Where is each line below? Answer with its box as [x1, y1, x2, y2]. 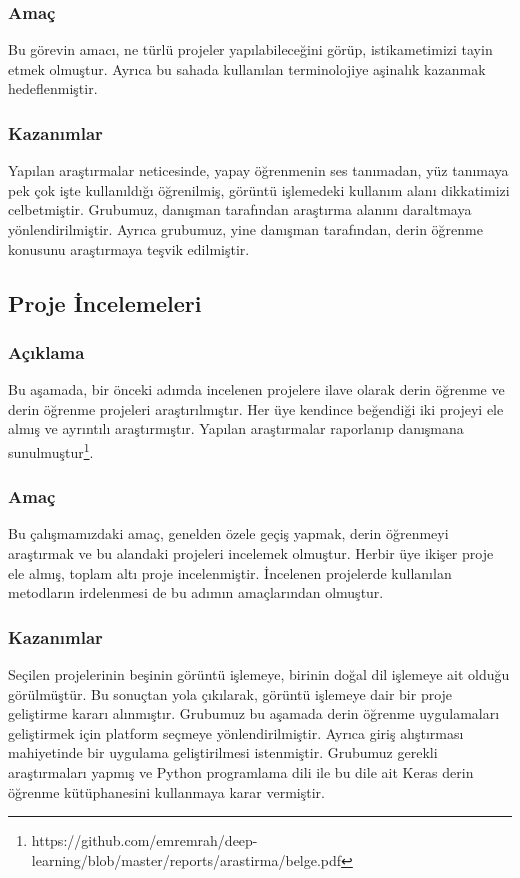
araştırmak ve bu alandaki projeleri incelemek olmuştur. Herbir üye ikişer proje [8, 543, 494, 564]
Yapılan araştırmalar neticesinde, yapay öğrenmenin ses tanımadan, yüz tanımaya [8, 160, 509, 181]
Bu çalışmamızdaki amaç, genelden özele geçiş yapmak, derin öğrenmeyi [8, 523, 449, 544]
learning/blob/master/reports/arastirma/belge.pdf [31, 849, 342, 870]
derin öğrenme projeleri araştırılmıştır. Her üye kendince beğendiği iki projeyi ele [8, 398, 504, 419]
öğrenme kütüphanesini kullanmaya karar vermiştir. [8, 781, 325, 802]
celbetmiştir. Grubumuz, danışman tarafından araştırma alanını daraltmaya [8, 199, 472, 220]
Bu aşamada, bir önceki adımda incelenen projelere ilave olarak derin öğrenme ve [8, 379, 505, 400]
